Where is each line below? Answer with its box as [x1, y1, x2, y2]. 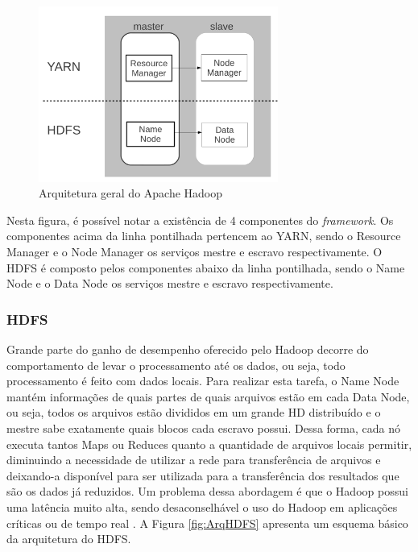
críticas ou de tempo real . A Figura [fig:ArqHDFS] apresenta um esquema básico [6, 514, 408, 531]
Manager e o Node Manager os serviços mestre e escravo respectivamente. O [6, 243, 383, 260]
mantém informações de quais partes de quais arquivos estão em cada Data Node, [6, 388, 410, 405]
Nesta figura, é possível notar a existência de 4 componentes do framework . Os [6, 211, 394, 228]
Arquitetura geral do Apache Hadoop [39, 185, 223, 201]
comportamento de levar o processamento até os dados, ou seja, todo [6, 356, 346, 373]
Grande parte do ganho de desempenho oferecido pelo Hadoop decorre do [6, 341, 369, 358]
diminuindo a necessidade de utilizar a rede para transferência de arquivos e [6, 451, 381, 468]
